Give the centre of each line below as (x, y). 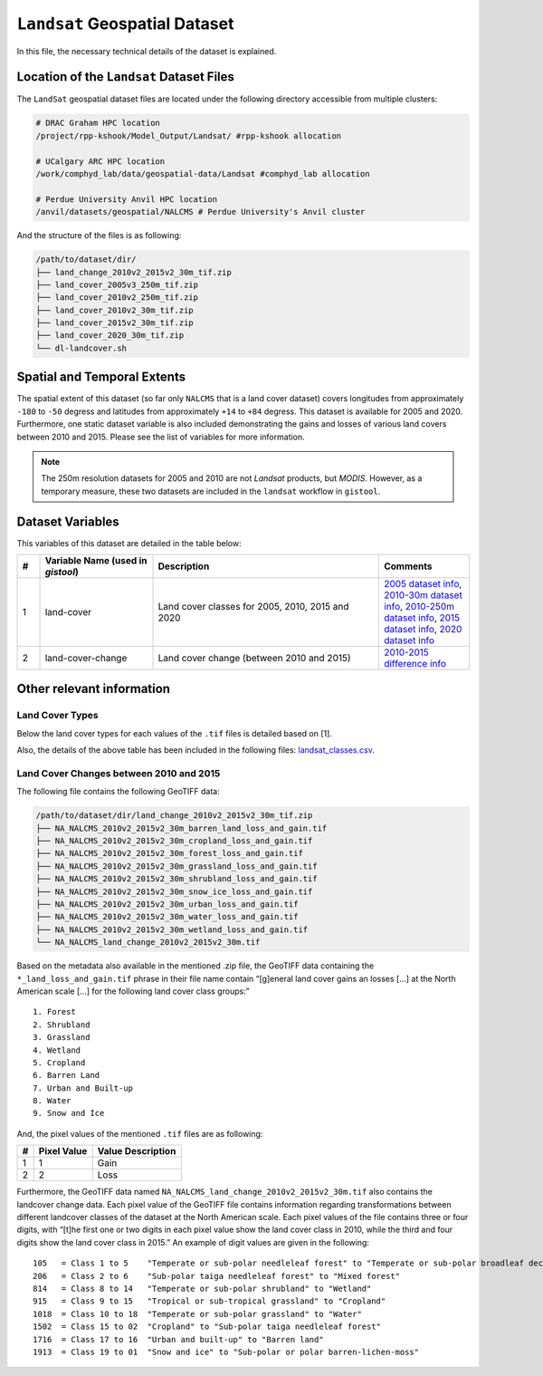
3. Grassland (62, 1038)
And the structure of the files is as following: (99, 236)
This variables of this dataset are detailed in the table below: (129, 543)
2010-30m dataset (423, 595)
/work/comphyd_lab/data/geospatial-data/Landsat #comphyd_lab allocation (203, 173)
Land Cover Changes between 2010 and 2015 (119, 773)
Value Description (137, 1151)
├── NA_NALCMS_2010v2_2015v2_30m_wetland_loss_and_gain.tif (172, 929)
